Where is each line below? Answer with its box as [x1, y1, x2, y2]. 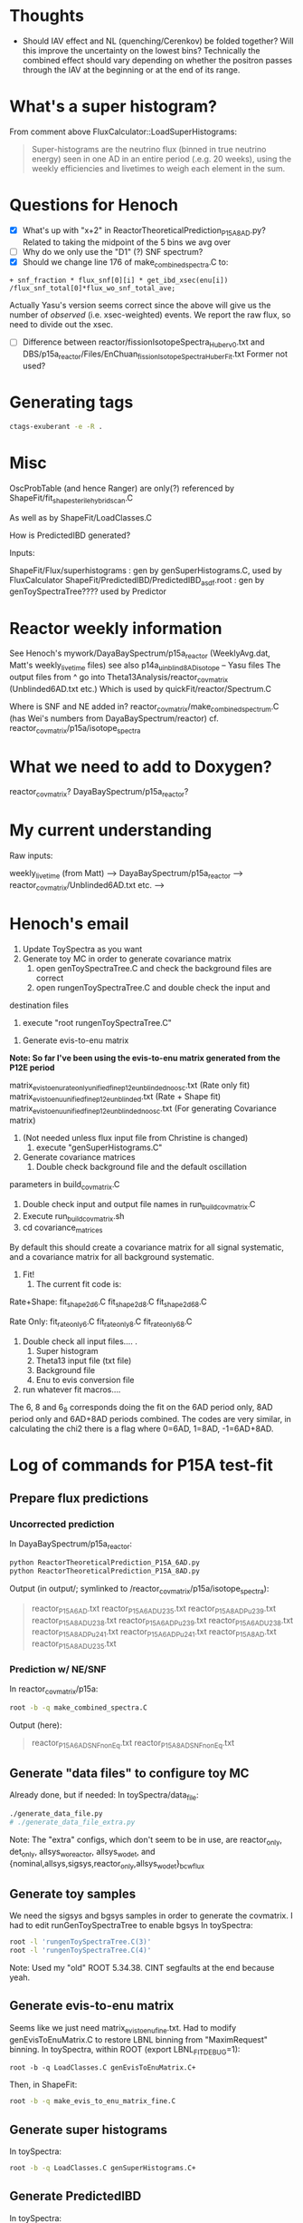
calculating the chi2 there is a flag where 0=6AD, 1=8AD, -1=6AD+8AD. [9, 1423, 274, 1434]
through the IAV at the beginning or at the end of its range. [22, 64, 241, 75]
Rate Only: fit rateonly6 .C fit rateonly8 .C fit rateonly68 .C [9, 1316, 193, 1329]
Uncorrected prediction [9, 1518, 115, 1530]
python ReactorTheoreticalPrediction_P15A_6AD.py [9, 1558, 201, 1567]
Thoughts [9, 5, 84, 26]
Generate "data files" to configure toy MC [9, 1766, 250, 1781]
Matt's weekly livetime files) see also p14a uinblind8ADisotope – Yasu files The [9, 659, 281, 672]
